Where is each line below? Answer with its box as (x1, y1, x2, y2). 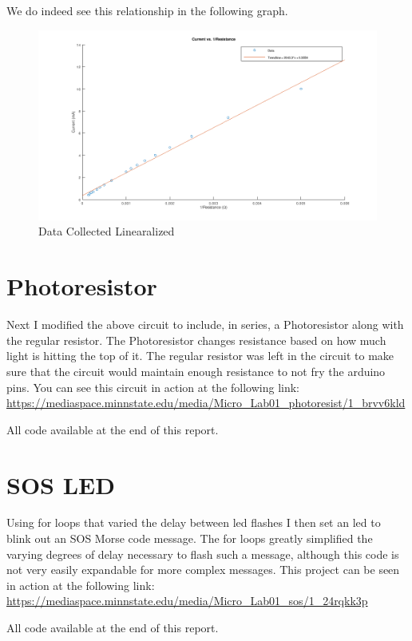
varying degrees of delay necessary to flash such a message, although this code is (6, 545, 399, 562)
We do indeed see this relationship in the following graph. (6, 2, 288, 18)
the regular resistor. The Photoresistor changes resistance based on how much (6, 331, 386, 348)
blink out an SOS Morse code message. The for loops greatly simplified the (6, 530, 373, 547)
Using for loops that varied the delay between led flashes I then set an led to (6, 514, 381, 531)
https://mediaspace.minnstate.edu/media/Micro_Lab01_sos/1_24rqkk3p (6, 592, 368, 609)
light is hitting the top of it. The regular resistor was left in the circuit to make (6, 347, 394, 364)
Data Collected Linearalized (38, 223, 175, 239)
